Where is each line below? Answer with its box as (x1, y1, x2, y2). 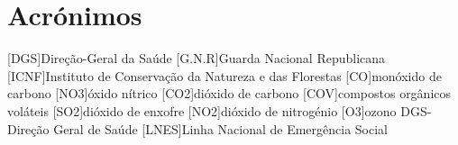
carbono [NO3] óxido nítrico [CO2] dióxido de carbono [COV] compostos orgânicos (7, 84, 452, 103)
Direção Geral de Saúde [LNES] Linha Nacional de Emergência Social (7, 119, 388, 138)
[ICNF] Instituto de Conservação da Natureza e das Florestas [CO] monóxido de (7, 66, 442, 85)
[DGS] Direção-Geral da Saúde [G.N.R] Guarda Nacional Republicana (7, 49, 386, 68)
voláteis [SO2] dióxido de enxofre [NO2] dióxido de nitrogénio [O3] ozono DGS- (7, 101, 432, 120)
